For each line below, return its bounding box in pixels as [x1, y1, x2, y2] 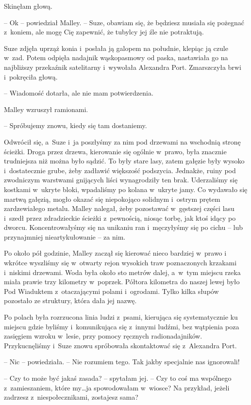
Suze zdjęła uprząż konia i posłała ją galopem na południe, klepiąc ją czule [4, 43, 228, 53]
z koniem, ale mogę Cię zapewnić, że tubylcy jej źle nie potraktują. [4, 27, 204, 37]
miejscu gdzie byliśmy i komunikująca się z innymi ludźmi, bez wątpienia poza [4, 321, 239, 331]
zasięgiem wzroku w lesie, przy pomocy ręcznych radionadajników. [4, 331, 202, 341]
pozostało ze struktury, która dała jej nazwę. [4, 295, 137, 306]
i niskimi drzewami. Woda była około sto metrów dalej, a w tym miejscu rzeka [4, 267, 241, 277]
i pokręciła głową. [4, 71, 58, 81]
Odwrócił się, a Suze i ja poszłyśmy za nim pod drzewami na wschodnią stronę [4, 136, 241, 146]
